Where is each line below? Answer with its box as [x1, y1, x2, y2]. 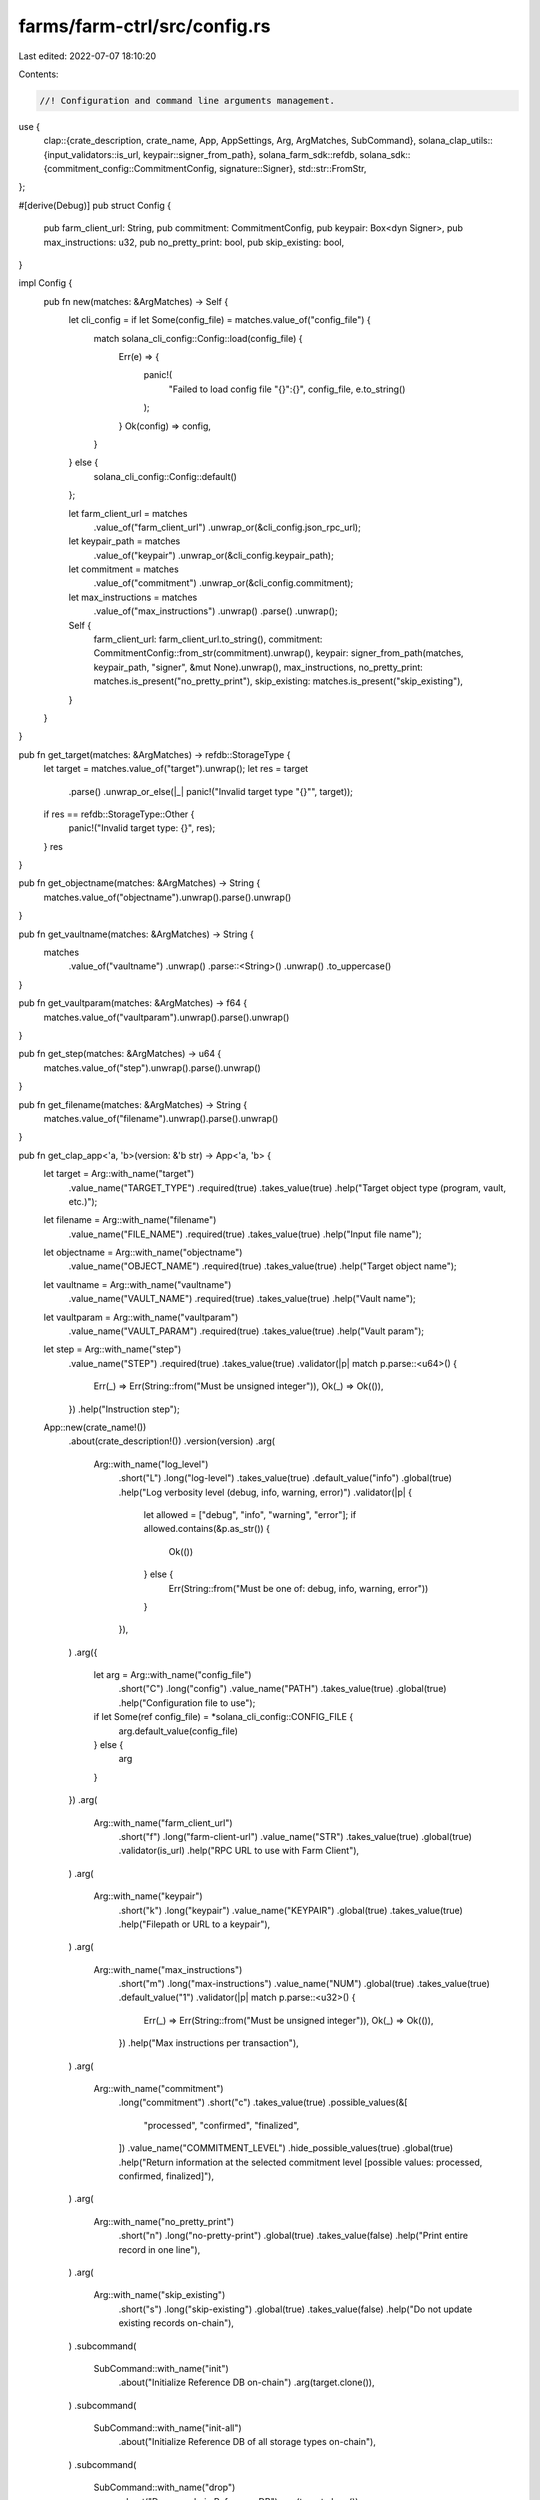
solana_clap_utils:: [418, 135, 494, 147]
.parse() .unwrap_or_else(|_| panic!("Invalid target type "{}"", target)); [68, 785, 354, 797]
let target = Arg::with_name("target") [43, 1168, 195, 1180]
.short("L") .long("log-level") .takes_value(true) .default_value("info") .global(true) [118, 1472, 452, 1484]
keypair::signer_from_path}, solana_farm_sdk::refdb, [143, 148, 358, 160]
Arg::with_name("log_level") [93, 1458, 209, 1470]
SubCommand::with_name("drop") [93, 2481, 236, 2494]
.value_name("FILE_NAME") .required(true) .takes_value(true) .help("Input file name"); [68, 1228, 422, 1240]
